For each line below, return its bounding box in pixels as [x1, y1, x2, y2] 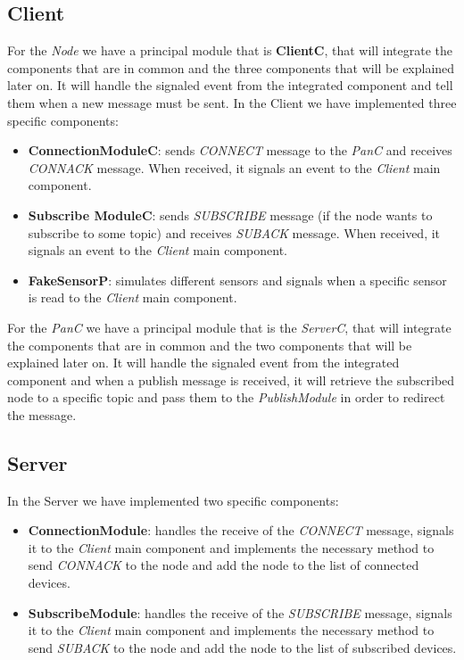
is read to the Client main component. [28, 288, 237, 307]
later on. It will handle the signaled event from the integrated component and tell [7, 76, 453, 95]
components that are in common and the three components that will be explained [7, 58, 455, 77]
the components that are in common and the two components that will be [7, 335, 412, 354]
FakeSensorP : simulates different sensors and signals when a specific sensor [28, 270, 447, 289]
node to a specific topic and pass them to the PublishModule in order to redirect [7, 388, 445, 407]
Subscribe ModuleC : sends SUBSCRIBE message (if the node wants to [28, 205, 433, 224]
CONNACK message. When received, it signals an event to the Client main [28, 158, 441, 177]
